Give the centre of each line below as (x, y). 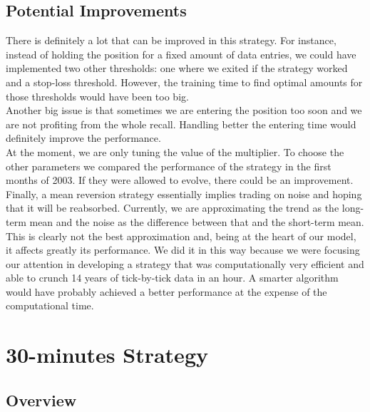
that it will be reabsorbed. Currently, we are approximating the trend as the (173, 208)
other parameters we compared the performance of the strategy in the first (169, 166)
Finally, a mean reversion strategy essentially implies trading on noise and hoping (184, 194)
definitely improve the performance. (83, 138)
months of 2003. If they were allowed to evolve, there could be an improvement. (180, 180)
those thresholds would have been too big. (97, 96)
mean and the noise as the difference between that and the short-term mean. (197, 221)
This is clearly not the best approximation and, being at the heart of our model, (181, 236)
